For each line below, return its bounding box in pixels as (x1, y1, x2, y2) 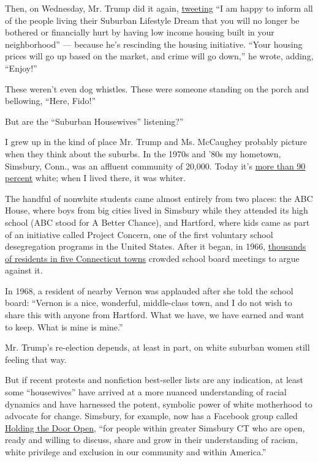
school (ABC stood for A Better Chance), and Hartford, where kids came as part (5, 215, 310, 228)
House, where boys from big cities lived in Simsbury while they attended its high (5, 204, 308, 217)
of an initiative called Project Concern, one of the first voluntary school (5, 228, 273, 240)
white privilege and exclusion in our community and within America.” (5, 445, 267, 458)
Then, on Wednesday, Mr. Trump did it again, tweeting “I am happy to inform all (5, 2, 313, 14)
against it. (5, 264, 43, 277)
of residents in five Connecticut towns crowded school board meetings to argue (5, 251, 300, 264)
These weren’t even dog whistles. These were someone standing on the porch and (5, 82, 309, 95)
